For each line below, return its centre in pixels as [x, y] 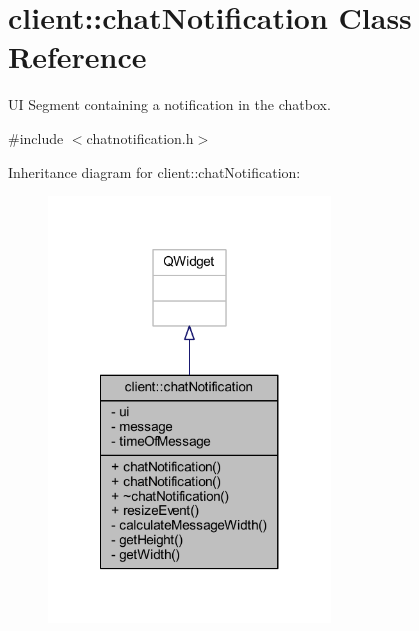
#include [36, 137]
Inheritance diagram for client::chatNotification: [154, 171]
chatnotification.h [140, 137]
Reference [77, 56]
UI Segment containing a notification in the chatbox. [169, 104]
